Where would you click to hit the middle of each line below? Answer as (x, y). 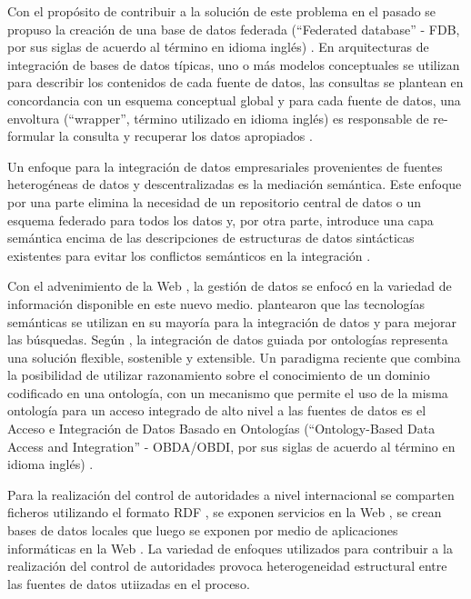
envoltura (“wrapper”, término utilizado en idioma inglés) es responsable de (218, 118)
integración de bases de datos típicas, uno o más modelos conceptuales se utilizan (234, 64)
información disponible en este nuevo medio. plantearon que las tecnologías (216, 303)
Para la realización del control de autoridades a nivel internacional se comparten (231, 494)
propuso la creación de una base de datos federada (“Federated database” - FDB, (234, 29)
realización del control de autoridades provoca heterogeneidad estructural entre (227, 566)
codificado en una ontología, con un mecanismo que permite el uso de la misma (228, 392)
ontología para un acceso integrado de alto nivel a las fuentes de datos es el (217, 410)
